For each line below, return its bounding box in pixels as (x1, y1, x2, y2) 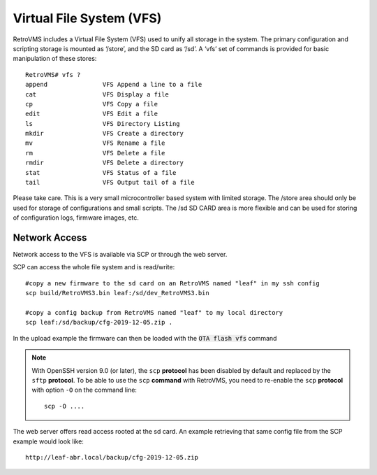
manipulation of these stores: (13, 55, 97, 63)
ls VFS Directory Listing (25, 120, 181, 127)
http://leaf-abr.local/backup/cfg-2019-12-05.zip (25, 453, 199, 461)
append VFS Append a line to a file (25, 80, 202, 89)
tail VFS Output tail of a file (25, 178, 195, 187)
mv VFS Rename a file (25, 139, 165, 147)
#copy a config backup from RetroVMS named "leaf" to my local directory (25, 309, 283, 317)
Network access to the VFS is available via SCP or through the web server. (13, 250, 228, 259)
